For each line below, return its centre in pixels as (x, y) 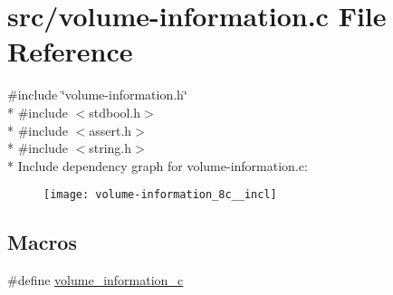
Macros (42, 242)
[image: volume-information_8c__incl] (160, 195)
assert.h (110, 130)
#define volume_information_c (96, 280)
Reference (70, 51)
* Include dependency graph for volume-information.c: (158, 165)
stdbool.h (115, 112)
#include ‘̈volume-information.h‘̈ (97, 95)
